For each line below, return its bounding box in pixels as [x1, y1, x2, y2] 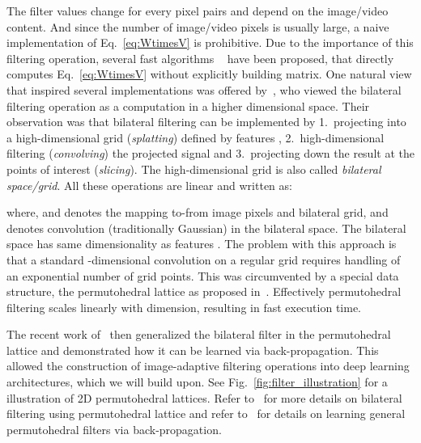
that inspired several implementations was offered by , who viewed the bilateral [6, 81, 402, 98]
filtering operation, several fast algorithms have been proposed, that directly [6, 49, 394, 66]
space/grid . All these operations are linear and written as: [6, 176, 292, 193]
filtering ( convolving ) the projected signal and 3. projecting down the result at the [6, 145, 415, 162]
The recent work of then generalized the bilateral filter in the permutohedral [6, 326, 391, 343]
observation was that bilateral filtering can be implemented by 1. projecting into [6, 113, 406, 130]
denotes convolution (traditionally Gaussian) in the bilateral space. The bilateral [6, 219, 406, 236]
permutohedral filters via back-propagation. [6, 420, 222, 437]
